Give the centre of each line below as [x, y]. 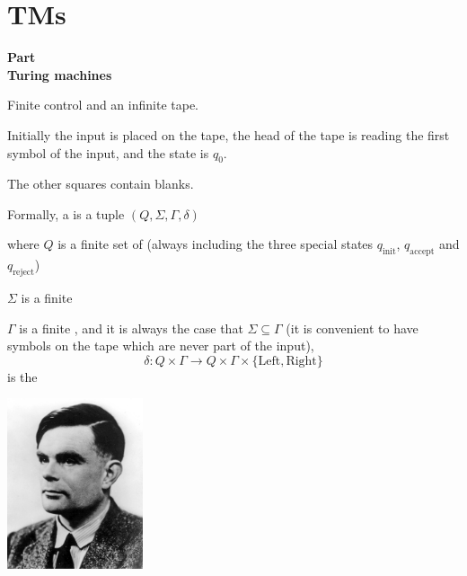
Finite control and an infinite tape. [103, 105]
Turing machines [60, 74]
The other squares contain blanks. [101, 184]
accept [422, 252]
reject [23, 273]
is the [22, 376]
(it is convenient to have [352, 328]
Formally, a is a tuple [66, 213]
